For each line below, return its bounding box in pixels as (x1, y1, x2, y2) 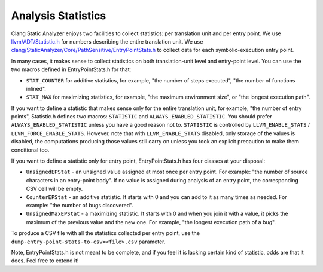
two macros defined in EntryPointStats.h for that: (11, 66, 132, 73)
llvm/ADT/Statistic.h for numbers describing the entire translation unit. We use (11, 38, 203, 45)
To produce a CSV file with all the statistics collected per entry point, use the (11, 230, 200, 237)
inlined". (26, 85, 46, 92)
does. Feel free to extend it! (11, 257, 79, 264)
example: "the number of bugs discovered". (26, 201, 134, 209)
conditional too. (11, 146, 50, 154)
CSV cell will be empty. (26, 185, 83, 192)
